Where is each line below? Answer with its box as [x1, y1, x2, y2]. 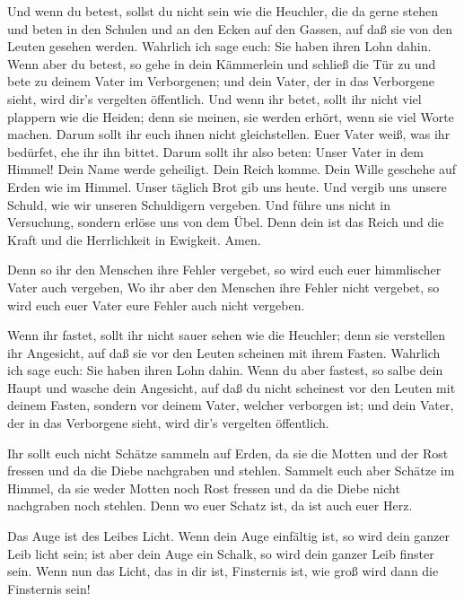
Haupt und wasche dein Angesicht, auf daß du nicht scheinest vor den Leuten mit [7, 378, 456, 396]
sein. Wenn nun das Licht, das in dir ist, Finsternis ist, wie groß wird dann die [7, 562, 439, 580]
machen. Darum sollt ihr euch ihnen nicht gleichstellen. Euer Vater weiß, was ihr [7, 125, 451, 144]
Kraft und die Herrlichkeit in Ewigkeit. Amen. [7, 230, 261, 248]
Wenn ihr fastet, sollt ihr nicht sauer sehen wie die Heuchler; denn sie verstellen [7, 326, 445, 344]
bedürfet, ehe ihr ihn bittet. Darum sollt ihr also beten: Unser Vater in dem [7, 142, 424, 161]
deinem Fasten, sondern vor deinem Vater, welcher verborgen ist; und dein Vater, [7, 396, 454, 414]
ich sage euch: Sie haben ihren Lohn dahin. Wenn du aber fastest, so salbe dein [7, 361, 443, 379]
